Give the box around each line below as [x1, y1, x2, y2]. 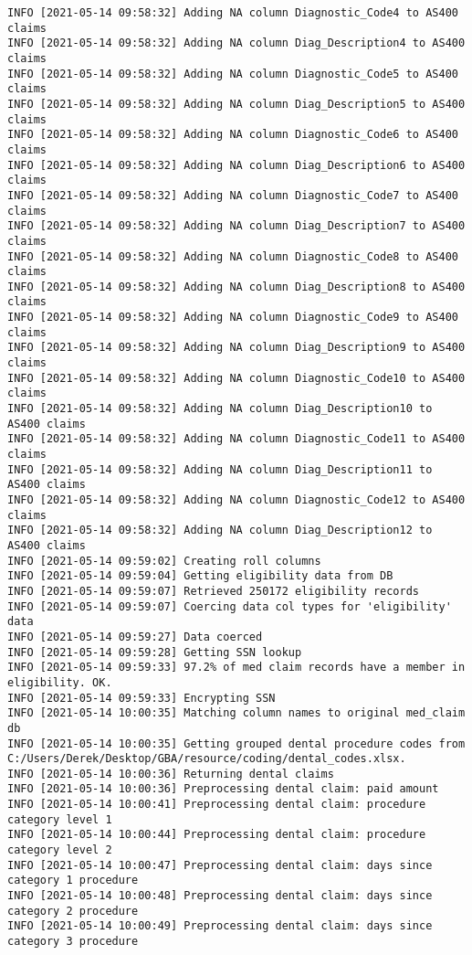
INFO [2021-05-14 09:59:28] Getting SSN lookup [7, 645, 302, 659]
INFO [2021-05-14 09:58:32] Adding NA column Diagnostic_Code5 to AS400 [7, 67, 458, 80]
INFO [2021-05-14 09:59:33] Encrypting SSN [7, 691, 276, 705]
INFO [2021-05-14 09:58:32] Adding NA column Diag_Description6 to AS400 [7, 158, 466, 172]
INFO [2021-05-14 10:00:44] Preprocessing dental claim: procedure [7, 828, 426, 842]
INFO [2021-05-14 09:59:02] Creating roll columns [7, 554, 321, 568]
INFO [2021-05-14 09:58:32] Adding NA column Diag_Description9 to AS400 [7, 341, 466, 355]
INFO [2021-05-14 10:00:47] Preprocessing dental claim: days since [7, 858, 433, 872]
